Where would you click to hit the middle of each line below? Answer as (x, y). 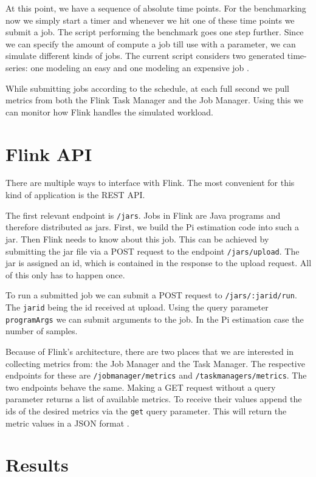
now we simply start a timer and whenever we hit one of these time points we (150, 20)
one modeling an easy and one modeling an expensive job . (140, 67)
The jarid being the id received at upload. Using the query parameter (137, 307)
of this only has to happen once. (65, 274)
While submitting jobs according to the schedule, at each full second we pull (148, 88)
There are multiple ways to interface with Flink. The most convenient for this (150, 183)
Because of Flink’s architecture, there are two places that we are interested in (150, 351)
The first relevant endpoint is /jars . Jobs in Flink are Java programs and (143, 215)
